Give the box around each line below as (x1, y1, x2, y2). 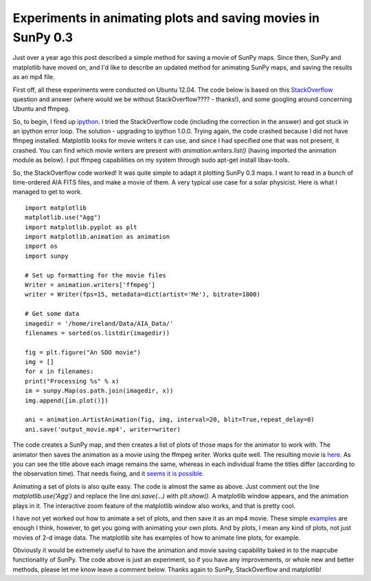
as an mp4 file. (12, 73, 55, 81)
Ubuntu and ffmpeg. (12, 105, 70, 113)
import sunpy (25, 252, 69, 260)
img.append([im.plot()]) (25, 397, 109, 404)
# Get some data (25, 310, 80, 318)
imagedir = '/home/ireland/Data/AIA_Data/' (25, 319, 174, 327)
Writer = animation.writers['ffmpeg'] (25, 281, 156, 288)
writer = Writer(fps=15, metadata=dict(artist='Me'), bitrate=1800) (25, 290, 260, 299)
